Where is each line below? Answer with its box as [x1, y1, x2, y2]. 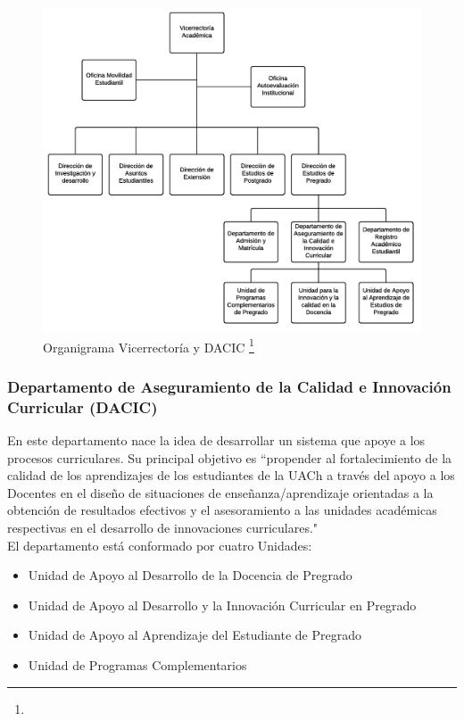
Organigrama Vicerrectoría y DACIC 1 [43, 335, 254, 356]
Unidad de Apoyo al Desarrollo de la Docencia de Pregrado [28, 566, 352, 584]
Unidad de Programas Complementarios [28, 656, 247, 675]
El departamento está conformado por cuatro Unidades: [7, 535, 312, 554]
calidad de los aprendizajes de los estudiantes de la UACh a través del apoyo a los [7, 466, 455, 485]
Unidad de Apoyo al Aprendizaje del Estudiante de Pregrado [28, 626, 361, 644]
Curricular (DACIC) [7, 395, 158, 418]
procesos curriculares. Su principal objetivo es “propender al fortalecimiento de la [7, 448, 452, 467]
